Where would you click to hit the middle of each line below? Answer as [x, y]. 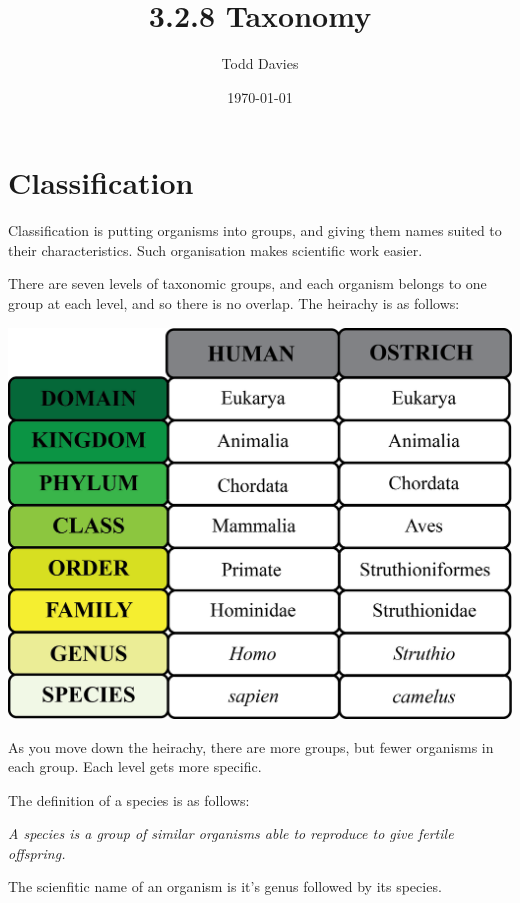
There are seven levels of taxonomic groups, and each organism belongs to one [247, 283]
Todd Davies [260, 63]
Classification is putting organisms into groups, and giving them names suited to [255, 230]
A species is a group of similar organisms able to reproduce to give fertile [231, 833]
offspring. [37, 852]
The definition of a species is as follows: [129, 799]
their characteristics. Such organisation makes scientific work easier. [215, 249]
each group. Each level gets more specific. [135, 766]
